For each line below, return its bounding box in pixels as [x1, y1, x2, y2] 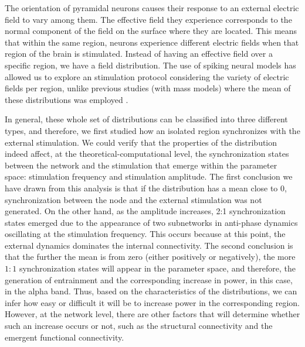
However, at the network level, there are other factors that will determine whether [5, 308, 300, 320]
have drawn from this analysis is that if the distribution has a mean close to [5, 181, 278, 194]
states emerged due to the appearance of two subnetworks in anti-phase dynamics [5, 216, 298, 228]
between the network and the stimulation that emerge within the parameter [5, 159, 277, 171]
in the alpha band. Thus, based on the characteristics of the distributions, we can [5, 285, 297, 297]
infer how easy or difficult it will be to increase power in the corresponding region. [5, 296, 300, 308]
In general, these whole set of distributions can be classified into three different [5, 113, 288, 125]
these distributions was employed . [5, 93, 128, 105]
